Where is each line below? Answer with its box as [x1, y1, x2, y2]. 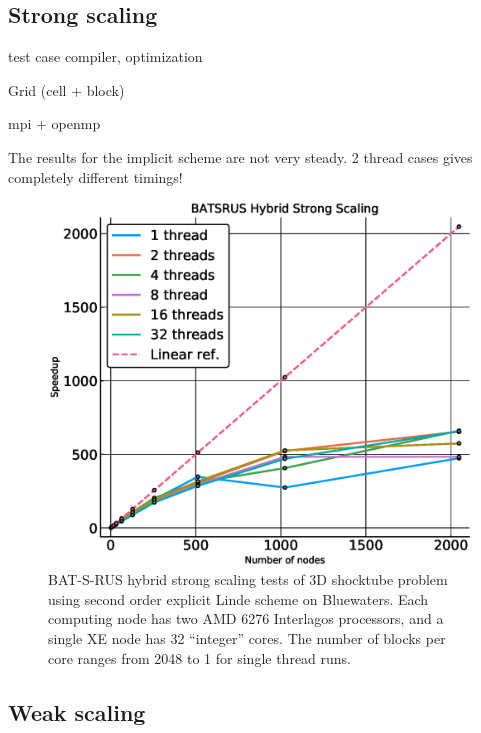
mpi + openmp [8, 113, 101, 134]
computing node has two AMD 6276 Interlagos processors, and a [48, 608, 444, 629]
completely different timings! [8, 166, 183, 187]
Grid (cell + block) [8, 79, 125, 100]
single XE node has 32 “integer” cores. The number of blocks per [48, 627, 446, 648]
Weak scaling [8, 696, 146, 727]
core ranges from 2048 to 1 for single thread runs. [48, 647, 352, 668]
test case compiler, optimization [8, 46, 203, 67]
